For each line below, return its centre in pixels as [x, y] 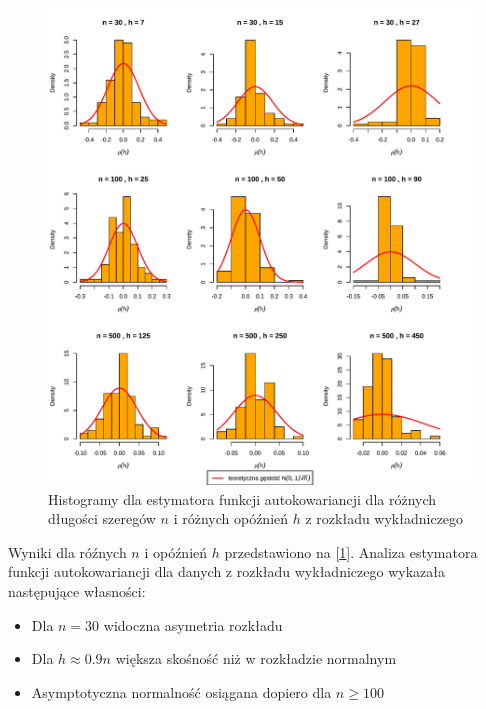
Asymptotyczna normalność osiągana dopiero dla [181, 691]
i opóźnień [176, 551]
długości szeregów [102, 518]
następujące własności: [77, 591]
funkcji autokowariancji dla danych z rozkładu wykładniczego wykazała [226, 571]
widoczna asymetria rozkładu [193, 624]
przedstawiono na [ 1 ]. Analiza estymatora [351, 551]
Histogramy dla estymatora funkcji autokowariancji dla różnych [242, 498]
